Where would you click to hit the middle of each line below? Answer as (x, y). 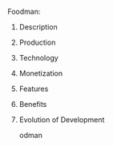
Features (34, 89)
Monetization (41, 73)
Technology (39, 58)
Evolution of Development (62, 120)
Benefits (33, 104)
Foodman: (24, 12)
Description (38, 27)
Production (37, 42)
